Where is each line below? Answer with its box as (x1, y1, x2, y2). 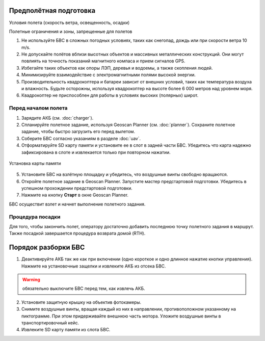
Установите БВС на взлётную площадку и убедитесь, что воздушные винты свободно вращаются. (21, 172, 228, 178)
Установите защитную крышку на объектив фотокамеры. (21, 299, 142, 305)
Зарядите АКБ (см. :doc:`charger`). (21, 115, 94, 121)
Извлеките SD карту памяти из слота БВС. (21, 327, 110, 333)
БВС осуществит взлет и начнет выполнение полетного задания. (9, 201, 146, 207)
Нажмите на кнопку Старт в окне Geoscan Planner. (21, 192, 129, 198)
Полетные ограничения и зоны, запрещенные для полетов (9, 28, 132, 34)
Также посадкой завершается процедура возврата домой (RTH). (9, 231, 146, 236)
